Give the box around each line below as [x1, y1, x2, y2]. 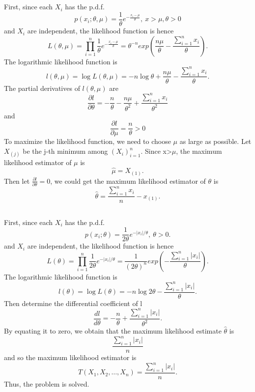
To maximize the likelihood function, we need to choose [4, 136, 171, 146]
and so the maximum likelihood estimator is [4, 352, 137, 362]
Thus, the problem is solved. [4, 378, 89, 389]
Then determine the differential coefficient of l [4, 298, 142, 308]
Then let [4, 175, 30, 186]
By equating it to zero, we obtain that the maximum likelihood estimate [4, 326, 222, 336]
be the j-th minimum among [23, 146, 108, 156]
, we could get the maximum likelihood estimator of [50, 175, 206, 186]
